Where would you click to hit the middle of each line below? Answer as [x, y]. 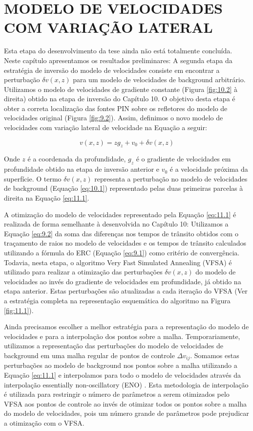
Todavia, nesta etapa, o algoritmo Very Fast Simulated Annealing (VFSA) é [118, 262]
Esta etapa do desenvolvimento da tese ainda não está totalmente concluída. [118, 51]
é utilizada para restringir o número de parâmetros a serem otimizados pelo [117, 394]
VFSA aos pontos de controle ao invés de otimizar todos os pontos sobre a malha [126, 403]
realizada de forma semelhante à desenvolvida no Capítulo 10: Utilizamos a [116, 224]
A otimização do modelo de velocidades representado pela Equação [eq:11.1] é [120, 214]
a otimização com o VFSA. [44, 422]
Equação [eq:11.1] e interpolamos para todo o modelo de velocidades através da [123, 374]
